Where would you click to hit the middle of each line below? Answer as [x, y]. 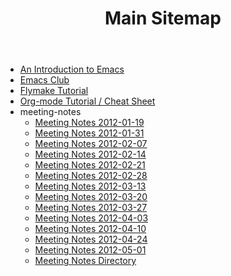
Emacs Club [44, 80]
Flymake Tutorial [54, 91]
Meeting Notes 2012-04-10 [90, 229]
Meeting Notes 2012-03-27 [91, 208]
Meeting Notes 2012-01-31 [89, 133]
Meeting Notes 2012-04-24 [91, 239]
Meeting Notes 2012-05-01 [90, 250]
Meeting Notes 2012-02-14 [90, 154]
